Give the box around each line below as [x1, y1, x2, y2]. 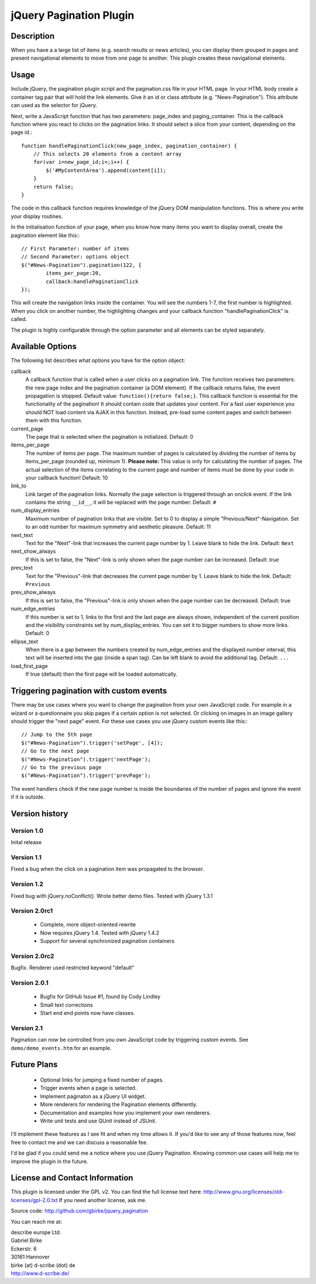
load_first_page [11, 662, 48, 669]
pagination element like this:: [11, 232, 80, 239]
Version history [11, 808, 68, 818]
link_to [11, 483, 26, 490]
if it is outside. [11, 793, 45, 801]
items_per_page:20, [46, 270, 102, 277]
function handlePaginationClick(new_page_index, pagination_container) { [21, 142, 238, 149]
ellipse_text [11, 638, 38, 645]
